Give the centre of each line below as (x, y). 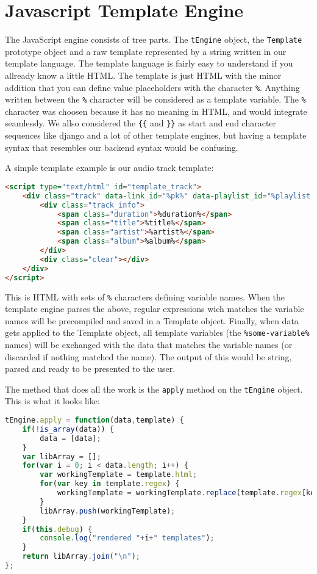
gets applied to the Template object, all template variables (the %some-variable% (157, 332)
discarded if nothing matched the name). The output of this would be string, (148, 356)
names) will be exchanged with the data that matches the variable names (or (149, 345)
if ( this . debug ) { (57, 529)
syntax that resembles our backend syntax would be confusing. (122, 147)
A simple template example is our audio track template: (109, 168)
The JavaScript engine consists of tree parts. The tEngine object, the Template (154, 39)
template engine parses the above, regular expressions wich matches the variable (155, 309)
